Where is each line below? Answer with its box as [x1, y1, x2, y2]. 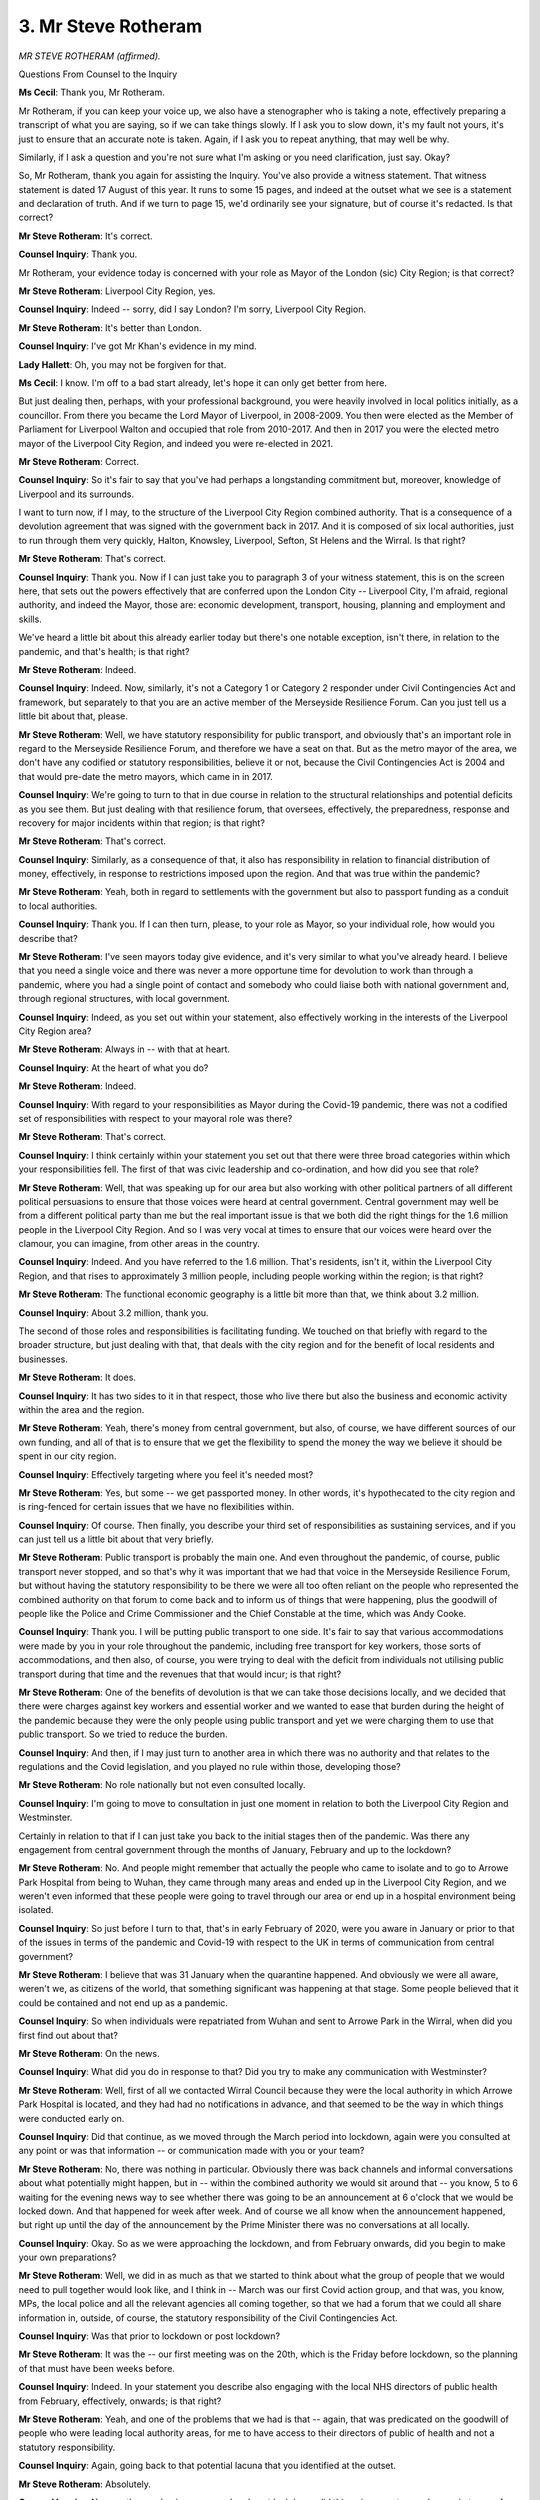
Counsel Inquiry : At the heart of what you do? [18, 1061, 209, 1074]
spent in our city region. [18, 1450, 117, 1462]
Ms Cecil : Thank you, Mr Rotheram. [18, 86, 165, 99]
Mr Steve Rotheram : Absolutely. [18, 2478, 152, 2490]
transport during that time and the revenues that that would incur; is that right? [18, 1668, 342, 1680]
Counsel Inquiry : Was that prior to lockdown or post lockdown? [18, 2330, 280, 2342]
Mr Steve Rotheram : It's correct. [18, 230, 154, 242]
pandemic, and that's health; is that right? [18, 645, 190, 657]
